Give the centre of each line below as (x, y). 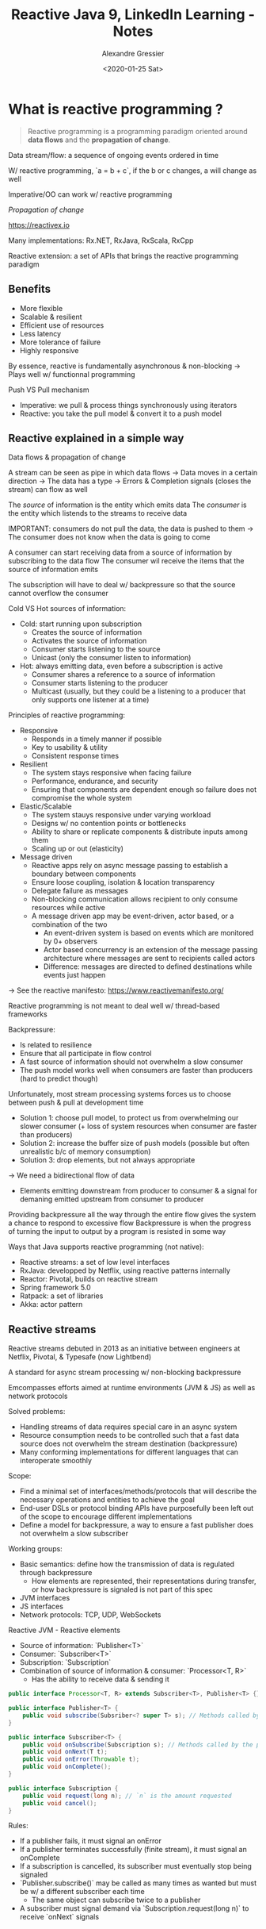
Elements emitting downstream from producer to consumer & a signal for (139, 1191)
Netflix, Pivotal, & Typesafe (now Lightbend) (80, 1357)
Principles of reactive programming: (66, 715)
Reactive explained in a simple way (96, 438)
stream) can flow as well (48, 490)
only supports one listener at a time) (90, 700)
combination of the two (69, 924)
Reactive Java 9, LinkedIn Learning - (133, 15)
